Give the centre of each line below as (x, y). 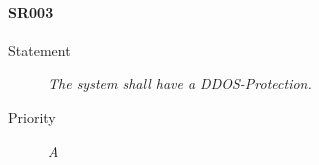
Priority (32, 116)
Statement (39, 49)
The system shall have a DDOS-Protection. (180, 83)
